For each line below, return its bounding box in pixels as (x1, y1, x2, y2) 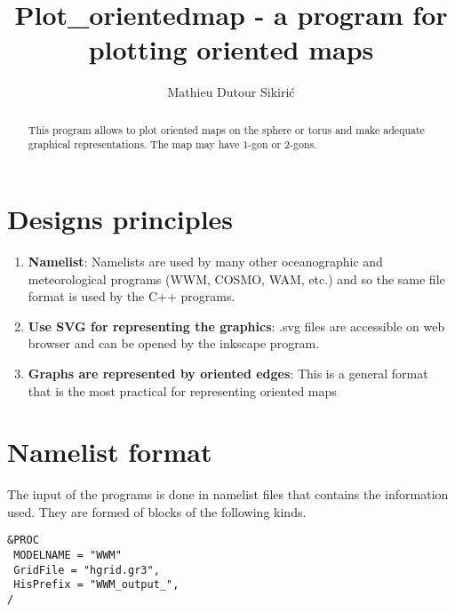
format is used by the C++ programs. (28, 287, 235, 306)
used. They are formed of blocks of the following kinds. (7, 502, 307, 521)
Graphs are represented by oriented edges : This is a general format (28, 363, 428, 382)
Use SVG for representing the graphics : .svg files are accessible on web (28, 316, 445, 335)
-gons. (290, 137, 317, 152)
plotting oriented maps (88, 31, 374, 68)
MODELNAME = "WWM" (13, 549, 122, 562)
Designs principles (7, 201, 234, 237)
